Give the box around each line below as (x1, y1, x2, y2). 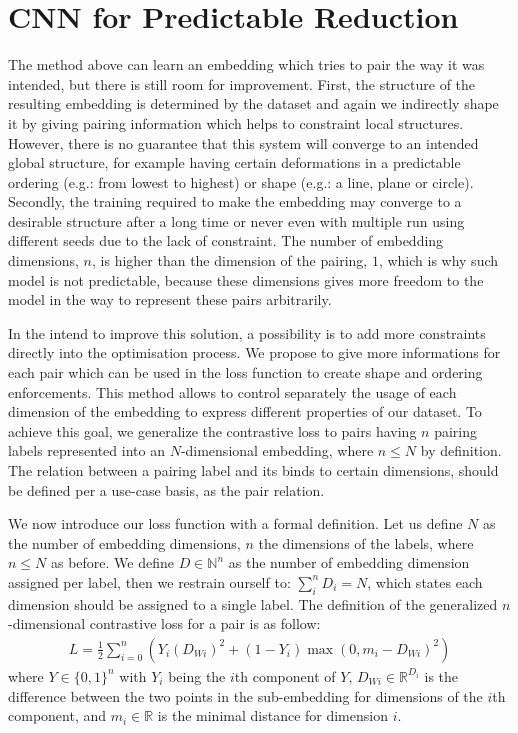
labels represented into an (8, 440, 165, 461)
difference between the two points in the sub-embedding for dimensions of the (8, 685, 483, 706)
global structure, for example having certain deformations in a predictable (8, 152, 461, 173)
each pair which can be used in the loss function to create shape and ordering (8, 362, 483, 383)
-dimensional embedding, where (180, 440, 374, 461)
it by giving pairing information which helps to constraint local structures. (8, 112, 464, 133)
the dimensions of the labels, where (258, 532, 474, 553)
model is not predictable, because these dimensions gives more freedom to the (8, 269, 484, 290)
